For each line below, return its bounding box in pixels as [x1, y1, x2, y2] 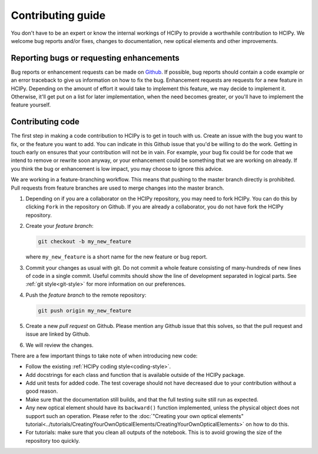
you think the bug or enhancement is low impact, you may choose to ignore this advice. [11, 165, 223, 172]
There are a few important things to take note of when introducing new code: [11, 352, 198, 359]
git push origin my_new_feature [38, 307, 132, 314]
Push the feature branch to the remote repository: [25, 291, 147, 299]
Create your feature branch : [25, 223, 94, 230]
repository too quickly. [25, 437, 80, 444]
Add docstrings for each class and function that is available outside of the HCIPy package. [25, 371, 246, 378]
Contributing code [11, 117, 79, 127]
